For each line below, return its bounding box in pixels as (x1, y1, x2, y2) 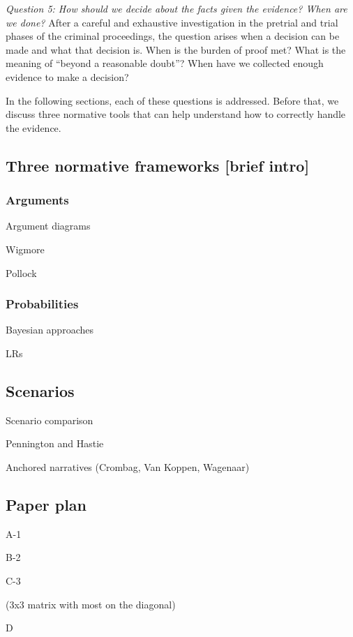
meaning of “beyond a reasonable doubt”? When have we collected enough (6, 56, 324, 70)
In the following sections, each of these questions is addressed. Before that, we (6, 93, 339, 107)
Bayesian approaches (6, 322, 93, 337)
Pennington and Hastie (6, 436, 104, 451)
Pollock (6, 265, 37, 280)
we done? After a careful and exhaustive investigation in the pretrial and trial (6, 15, 338, 29)
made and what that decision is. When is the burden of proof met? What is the (6, 42, 346, 57)
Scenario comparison (6, 412, 93, 427)
